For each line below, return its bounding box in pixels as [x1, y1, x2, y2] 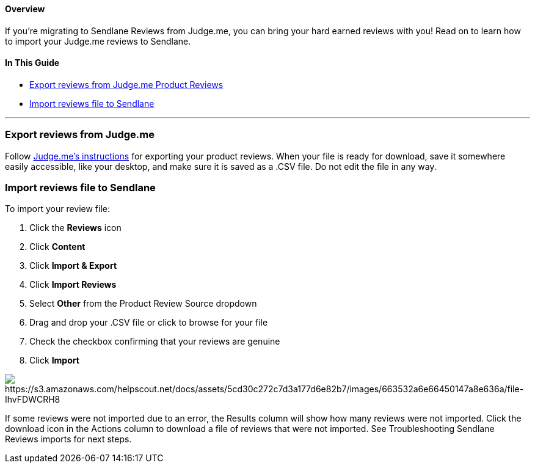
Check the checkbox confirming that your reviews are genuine [29, 336, 280, 347]
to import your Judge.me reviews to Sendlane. [5, 35, 191, 46]
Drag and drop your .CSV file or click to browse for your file [29, 317, 268, 328]
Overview [5, 4, 45, 14]
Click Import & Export [29, 260, 117, 271]
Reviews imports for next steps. [5, 434, 132, 445]
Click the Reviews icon [29, 222, 122, 233]
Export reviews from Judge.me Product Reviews [29, 79, 224, 90]
